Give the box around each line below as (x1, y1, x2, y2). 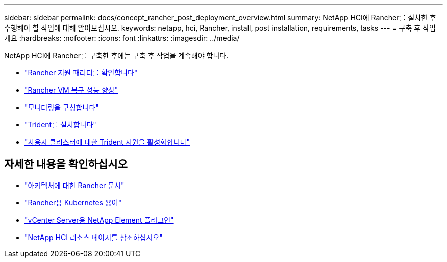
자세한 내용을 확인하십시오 (4, 158, 128, 171)
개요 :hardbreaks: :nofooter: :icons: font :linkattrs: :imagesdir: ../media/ (4, 34, 240, 42)
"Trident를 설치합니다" (24, 120, 96, 129)
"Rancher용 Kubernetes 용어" (24, 198, 122, 207)
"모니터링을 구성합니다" (24, 103, 99, 112)
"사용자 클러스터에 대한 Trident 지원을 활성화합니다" (24, 138, 190, 146)
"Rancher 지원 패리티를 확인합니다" (24, 68, 138, 77)
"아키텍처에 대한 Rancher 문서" (24, 180, 125, 190)
